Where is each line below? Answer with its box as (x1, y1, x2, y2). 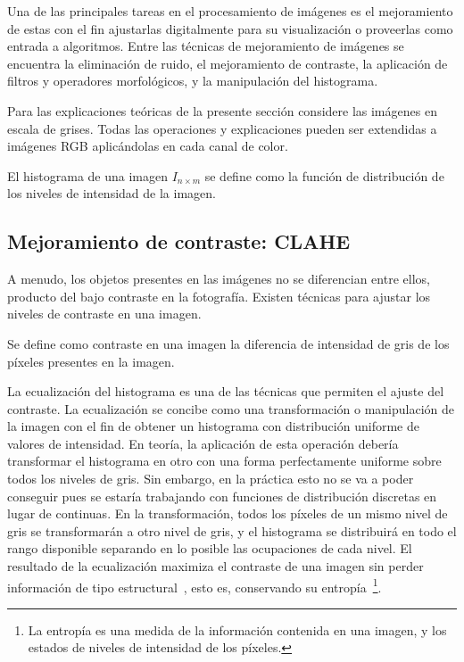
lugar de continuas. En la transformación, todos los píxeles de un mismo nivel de (7, 504, 448, 523)
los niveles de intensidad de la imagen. (7, 184, 216, 203)
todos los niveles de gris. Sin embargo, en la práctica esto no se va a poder (7, 469, 414, 488)
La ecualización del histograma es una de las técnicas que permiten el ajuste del (7, 382, 444, 401)
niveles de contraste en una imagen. (7, 304, 202, 323)
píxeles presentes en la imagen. (7, 352, 175, 370)
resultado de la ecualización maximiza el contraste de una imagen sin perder (7, 557, 424, 575)
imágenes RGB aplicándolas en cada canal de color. (7, 137, 288, 155)
